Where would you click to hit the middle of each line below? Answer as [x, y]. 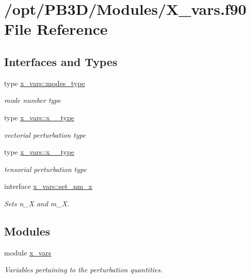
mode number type [33, 100]
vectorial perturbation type [45, 134]
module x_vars [28, 252]
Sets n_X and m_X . [37, 203]
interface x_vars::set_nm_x [48, 186]
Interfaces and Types [61, 61]
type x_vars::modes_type [45, 83]
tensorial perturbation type [45, 169]
